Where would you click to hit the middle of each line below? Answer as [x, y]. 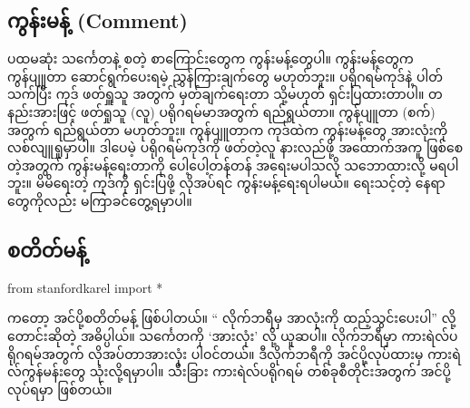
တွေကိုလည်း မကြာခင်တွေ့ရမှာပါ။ [100, 200]
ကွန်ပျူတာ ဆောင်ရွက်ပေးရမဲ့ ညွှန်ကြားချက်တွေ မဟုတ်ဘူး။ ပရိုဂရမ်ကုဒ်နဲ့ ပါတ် [225, 76]
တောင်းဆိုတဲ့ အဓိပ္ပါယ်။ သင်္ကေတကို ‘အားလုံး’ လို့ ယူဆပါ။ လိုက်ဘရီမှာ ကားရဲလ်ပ [233, 335]
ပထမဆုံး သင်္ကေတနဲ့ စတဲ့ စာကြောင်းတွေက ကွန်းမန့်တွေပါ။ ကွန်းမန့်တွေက [211, 58]
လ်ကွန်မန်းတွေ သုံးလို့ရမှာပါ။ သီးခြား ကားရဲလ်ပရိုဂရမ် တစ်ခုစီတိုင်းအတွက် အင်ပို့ [229, 371]
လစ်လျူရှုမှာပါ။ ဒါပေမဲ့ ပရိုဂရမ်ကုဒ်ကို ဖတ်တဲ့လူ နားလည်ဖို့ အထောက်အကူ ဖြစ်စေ [235, 147]
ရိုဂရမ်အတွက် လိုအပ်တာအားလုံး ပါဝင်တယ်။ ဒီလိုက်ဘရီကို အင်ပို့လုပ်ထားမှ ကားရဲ [234, 353]
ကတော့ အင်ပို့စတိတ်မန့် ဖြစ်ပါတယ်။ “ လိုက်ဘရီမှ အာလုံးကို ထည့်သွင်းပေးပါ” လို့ [232, 318]
